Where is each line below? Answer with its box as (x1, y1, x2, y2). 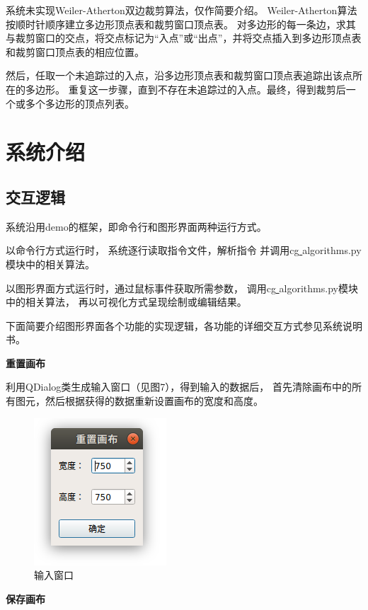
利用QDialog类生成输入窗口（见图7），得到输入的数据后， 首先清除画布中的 (6, 379, 352, 394)
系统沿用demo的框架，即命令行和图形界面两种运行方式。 (6, 219, 267, 234)
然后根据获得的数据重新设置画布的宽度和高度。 (45, 393, 263, 408)
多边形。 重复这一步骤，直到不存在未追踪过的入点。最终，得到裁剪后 (25, 81, 346, 96)
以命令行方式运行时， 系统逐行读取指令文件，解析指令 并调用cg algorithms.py (6, 243, 362, 258)
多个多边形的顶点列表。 (25, 96, 134, 110)
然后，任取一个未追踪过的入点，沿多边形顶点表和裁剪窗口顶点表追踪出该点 (6, 68, 352, 83)
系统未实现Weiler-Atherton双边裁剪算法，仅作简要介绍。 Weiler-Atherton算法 (6, 3, 357, 17)
